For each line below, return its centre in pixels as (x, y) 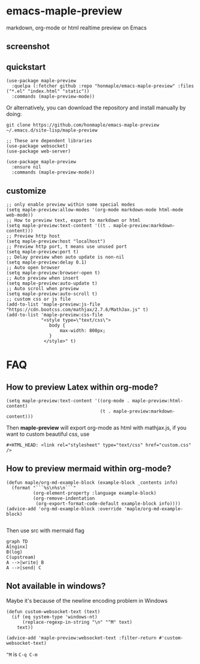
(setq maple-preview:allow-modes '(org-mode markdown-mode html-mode (95, 210)
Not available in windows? (56, 586)
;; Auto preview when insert (43, 278)
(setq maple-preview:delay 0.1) (46, 262)
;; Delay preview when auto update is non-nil (65, 257)
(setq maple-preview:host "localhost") (56, 241)
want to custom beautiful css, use (48, 434)
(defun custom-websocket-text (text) (53, 611)
